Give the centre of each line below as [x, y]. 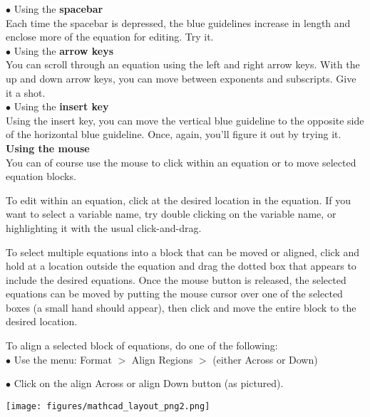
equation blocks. [41, 176]
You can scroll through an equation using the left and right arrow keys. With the [183, 64]
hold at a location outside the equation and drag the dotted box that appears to [181, 266]
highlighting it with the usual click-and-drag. [104, 227]
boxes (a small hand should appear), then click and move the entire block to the [181, 307]
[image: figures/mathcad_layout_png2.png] [108, 406]
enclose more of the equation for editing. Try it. [110, 37]
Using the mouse [48, 148]
